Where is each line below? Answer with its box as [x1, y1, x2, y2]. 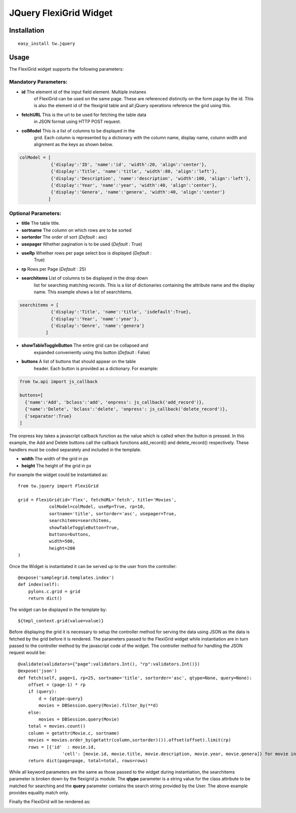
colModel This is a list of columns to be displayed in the [21, 127, 135, 133]
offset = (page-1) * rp [28, 682, 86, 688]
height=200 [49, 545, 75, 551]
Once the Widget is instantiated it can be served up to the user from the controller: [9, 563, 177, 569]
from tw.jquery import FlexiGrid [18, 483, 99, 489]
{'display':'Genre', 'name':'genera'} [50, 323, 145, 328]
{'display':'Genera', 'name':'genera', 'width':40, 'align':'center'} [50, 189, 225, 195]
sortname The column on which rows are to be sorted [21, 227, 132, 233]
